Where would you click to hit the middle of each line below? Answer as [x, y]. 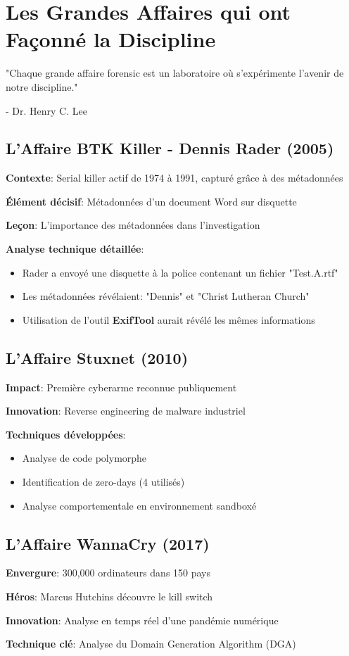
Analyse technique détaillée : [75, 249]
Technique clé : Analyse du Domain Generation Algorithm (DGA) [151, 644]
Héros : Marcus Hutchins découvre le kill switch [109, 597]
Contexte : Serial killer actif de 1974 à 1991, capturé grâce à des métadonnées [174, 178]
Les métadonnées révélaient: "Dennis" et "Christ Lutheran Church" [166, 296]
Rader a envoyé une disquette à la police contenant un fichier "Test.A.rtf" [180, 272]
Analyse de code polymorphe [84, 458]
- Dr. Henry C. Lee [46, 110]
